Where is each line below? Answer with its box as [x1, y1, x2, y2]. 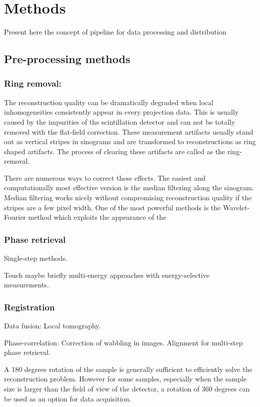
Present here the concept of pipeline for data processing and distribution [4, 27, 226, 37]
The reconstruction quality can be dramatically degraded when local [4, 97, 213, 107]
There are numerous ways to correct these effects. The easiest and [4, 172, 206, 183]
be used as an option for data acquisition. [4, 393, 131, 403]
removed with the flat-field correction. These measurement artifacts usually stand [4, 126, 253, 137]
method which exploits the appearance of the [28, 212, 166, 222]
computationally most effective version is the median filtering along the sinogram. [4, 182, 254, 193]
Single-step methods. [4, 253, 67, 263]
